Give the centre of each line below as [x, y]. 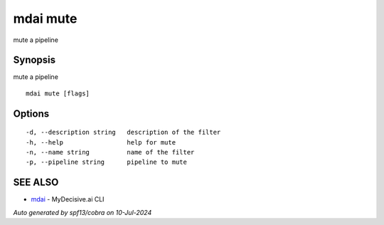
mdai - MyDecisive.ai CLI [68, 199]
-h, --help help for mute [101, 142]
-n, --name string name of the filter [110, 152]
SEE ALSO [36, 183]
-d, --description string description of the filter [123, 132]
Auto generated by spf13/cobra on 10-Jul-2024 [82, 212]
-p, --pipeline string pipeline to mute [107, 162]
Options [31, 114]
